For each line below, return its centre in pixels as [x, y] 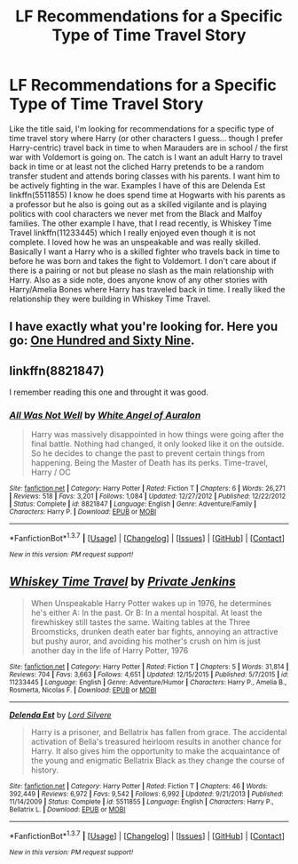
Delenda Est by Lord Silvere [61, 715]
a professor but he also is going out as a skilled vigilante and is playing [138, 204]
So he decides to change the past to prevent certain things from [148, 453]
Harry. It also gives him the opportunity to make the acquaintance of [156, 751]
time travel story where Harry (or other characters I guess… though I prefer [146, 138]
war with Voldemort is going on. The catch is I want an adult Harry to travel [146, 156]
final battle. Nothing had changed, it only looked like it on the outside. [157, 444]
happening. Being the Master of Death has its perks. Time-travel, [149, 463]
